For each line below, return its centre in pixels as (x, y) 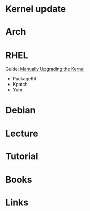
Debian (20, 110)
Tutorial (22, 156)
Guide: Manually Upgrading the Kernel (45, 69)
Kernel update (36, 9)
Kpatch (20, 85)
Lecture (22, 133)
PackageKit (25, 79)
